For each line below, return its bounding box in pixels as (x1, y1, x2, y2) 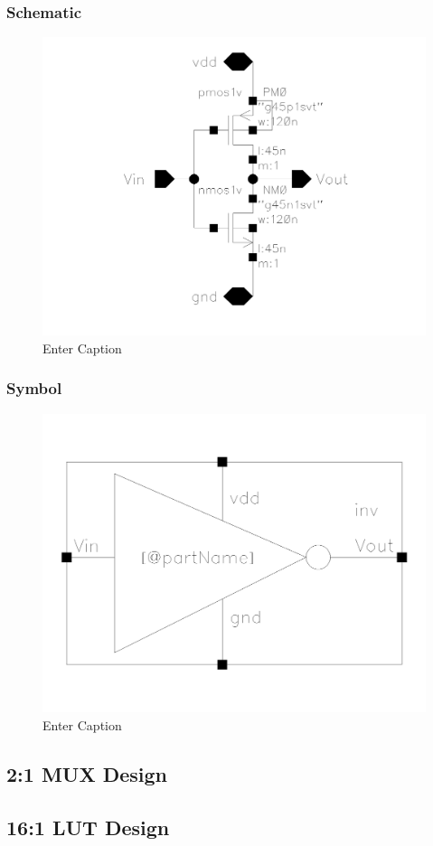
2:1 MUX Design (6, 760, 168, 788)
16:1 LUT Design (6, 813, 170, 841)
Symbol (6, 377, 62, 399)
